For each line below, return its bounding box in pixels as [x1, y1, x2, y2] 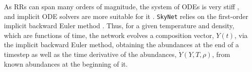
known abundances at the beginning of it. [4, 58, 128, 69]
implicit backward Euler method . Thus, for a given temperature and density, [4, 20, 234, 31]
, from [212, 49, 230, 59]
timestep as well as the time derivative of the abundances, [4, 49, 177, 59]
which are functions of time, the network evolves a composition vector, [4, 30, 214, 40]
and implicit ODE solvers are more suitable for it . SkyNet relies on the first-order [4, 11, 249, 21]
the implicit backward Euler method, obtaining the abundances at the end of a [4, 39, 239, 50]
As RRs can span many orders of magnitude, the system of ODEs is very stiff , [4, 1, 239, 11]
